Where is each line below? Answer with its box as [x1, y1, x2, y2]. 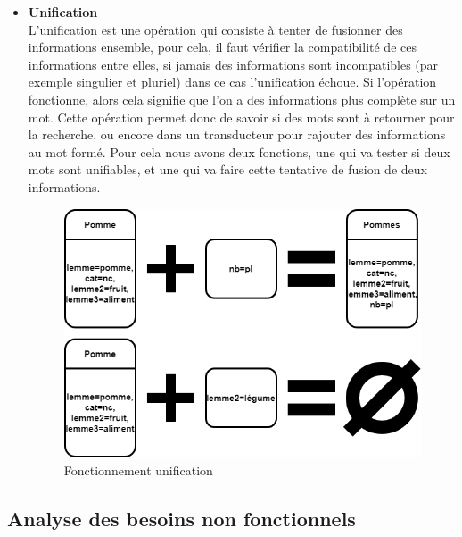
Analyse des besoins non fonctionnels [7, 504, 356, 532]
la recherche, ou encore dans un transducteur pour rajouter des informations [28, 125, 446, 144]
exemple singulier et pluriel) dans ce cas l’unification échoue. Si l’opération [28, 72, 437, 91]
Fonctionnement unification [63, 460, 213, 479]
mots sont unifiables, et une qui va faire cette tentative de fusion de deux [28, 160, 427, 179]
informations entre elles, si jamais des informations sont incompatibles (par [28, 55, 439, 73]
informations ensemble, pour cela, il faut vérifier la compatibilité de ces [28, 38, 417, 56]
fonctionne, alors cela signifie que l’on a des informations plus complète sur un [28, 89, 456, 108]
